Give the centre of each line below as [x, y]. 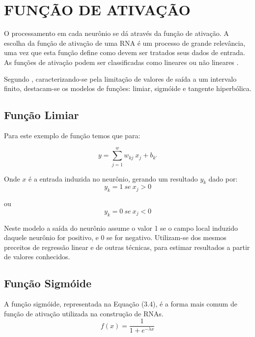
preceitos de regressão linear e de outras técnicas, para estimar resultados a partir [127, 247]
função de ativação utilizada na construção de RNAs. [84, 313]
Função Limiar [42, 115]
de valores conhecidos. [37, 257]
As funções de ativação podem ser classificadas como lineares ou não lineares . [121, 62]
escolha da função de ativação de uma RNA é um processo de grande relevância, [125, 43]
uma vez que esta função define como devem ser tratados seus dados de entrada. [125, 52]
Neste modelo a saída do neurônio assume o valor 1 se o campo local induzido [121, 228]
